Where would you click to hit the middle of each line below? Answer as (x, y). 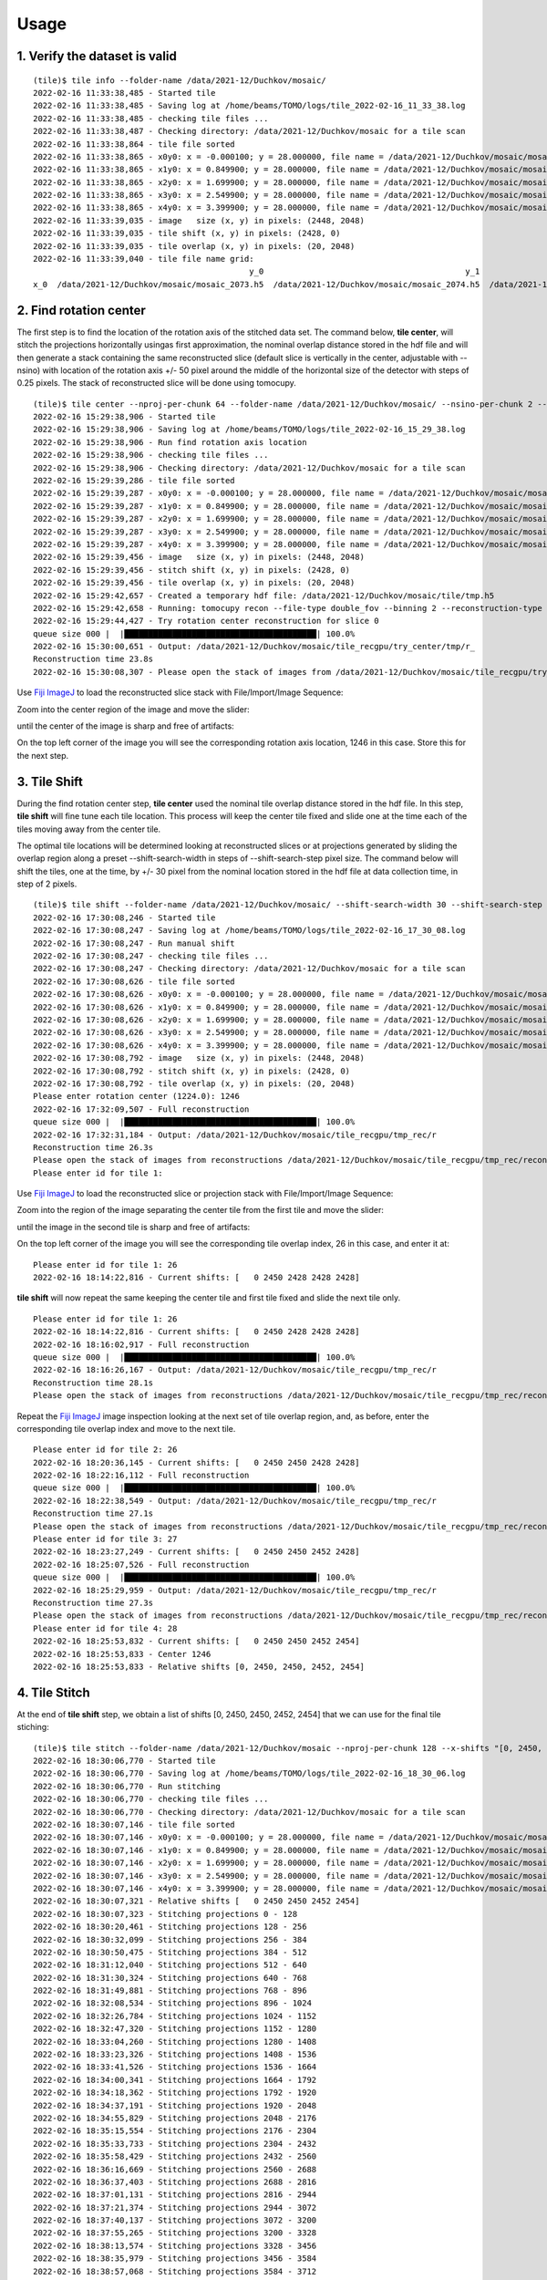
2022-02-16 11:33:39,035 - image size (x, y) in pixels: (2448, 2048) (199, 220)
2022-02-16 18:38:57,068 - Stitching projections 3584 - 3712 (175, 2271)
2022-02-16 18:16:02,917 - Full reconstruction (141, 1344)
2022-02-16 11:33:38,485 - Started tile (124, 93)
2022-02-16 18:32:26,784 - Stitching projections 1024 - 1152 (175, 2016)
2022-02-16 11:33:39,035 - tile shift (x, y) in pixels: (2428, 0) (187, 233)
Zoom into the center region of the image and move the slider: (133, 709)
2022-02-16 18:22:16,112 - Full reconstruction (141, 1476)
